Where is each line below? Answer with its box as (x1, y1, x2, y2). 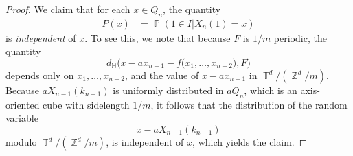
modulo (5, 135, 37, 148)
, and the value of (124, 68, 199, 82)
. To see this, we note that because (84, 30, 231, 45)
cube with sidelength (43, 97, 130, 111)
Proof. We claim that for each (5, 2, 130, 16)
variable (5, 111, 38, 125)
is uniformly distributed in (113, 83, 224, 98)
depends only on (5, 68, 74, 82)
